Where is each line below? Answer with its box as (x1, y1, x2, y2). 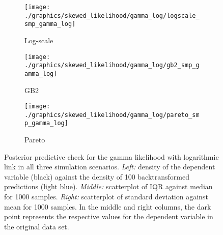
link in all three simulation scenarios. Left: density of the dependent (4, 161, 215, 172)
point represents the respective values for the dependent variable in (4, 211, 213, 222)
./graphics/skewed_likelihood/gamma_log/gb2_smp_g (24, 62, 200, 69)
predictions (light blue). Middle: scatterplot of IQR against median (4, 181, 213, 192)
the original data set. (4, 221, 69, 231)
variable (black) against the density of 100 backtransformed (4, 171, 189, 182)
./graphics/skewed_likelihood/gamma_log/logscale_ (24, 12, 200, 19)
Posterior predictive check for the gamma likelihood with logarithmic (4, 151, 219, 162)
